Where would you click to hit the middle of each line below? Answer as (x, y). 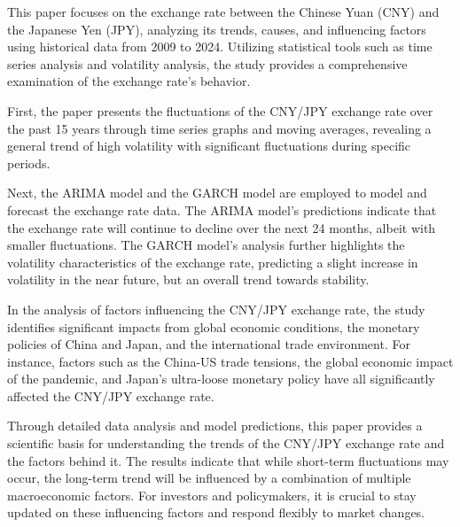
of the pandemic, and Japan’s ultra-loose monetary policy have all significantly (221, 379)
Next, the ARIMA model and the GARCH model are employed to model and (217, 193)
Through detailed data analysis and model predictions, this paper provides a (215, 426)
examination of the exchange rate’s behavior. (129, 81)
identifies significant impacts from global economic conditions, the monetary (214, 326)
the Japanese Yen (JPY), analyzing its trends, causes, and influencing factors (217, 29)
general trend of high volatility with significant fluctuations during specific (209, 146)
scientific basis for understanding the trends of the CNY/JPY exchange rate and (226, 443)
